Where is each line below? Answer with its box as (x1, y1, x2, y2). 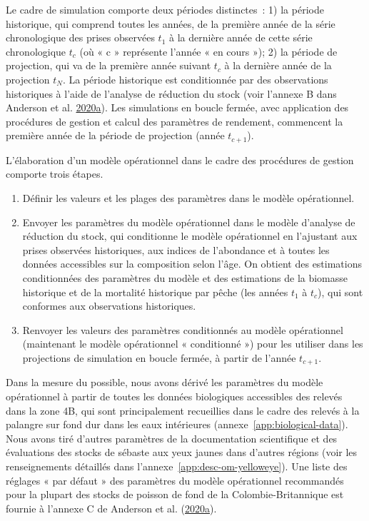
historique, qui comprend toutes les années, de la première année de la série (6, 16, 335, 31)
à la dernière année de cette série (169, 30, 313, 45)
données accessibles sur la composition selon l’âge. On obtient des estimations (22, 256, 362, 271)
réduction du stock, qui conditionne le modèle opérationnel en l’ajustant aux (22, 228, 358, 243)
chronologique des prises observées (6, 30, 155, 45)
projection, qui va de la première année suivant (6, 58, 211, 73)
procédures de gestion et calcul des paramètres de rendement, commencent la (6, 113, 343, 128)
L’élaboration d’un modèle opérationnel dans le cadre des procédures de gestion (6, 152, 354, 167)
